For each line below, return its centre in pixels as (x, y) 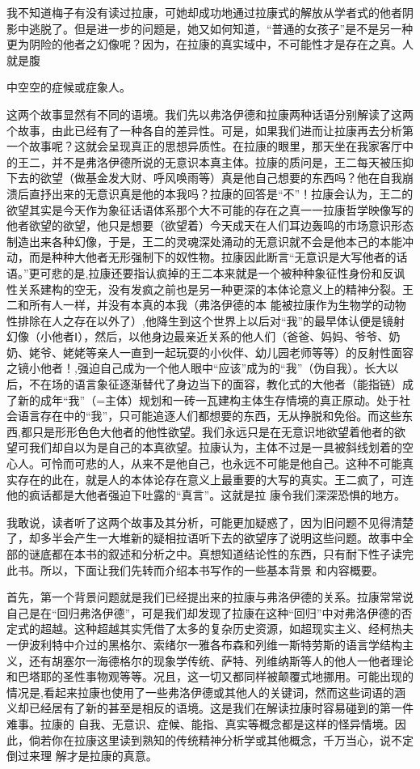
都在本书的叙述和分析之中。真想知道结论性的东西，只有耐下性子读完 (232, 554)
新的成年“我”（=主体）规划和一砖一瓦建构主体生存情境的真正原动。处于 (208, 399)
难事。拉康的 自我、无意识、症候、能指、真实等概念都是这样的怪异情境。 (201, 723)
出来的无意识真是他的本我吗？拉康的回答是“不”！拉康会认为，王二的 (232, 193)
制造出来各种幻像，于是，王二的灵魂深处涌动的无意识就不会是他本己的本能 (204, 241)
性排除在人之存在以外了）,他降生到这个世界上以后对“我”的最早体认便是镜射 (206, 320)
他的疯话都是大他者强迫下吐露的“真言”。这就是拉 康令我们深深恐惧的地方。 (206, 495)
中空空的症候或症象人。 (69, 87)
